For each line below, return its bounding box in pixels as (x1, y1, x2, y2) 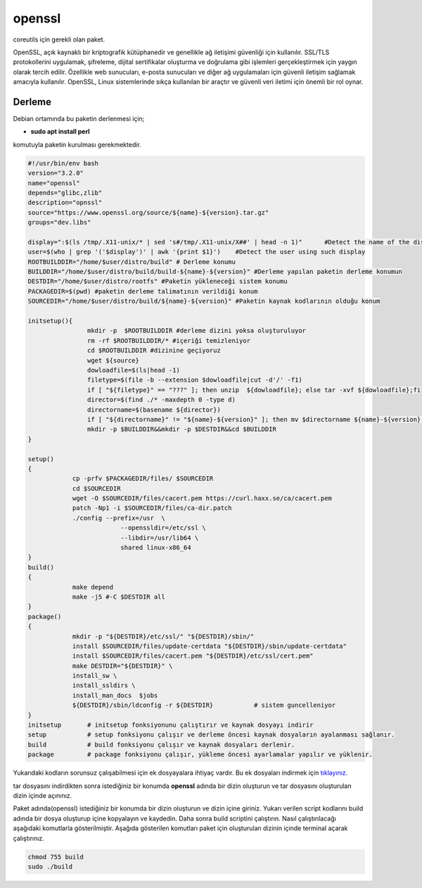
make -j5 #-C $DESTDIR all (72, 592, 165, 601)
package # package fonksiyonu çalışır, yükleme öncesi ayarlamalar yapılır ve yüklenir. (27, 751, 373, 758)
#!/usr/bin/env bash (27, 159, 98, 167)
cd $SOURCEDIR (72, 484, 121, 492)
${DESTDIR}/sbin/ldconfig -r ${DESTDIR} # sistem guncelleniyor (72, 701, 336, 709)
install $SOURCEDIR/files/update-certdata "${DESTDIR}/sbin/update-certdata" (72, 642, 347, 650)
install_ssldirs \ (72, 682, 136, 689)
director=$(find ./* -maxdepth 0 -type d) (87, 396, 236, 404)
